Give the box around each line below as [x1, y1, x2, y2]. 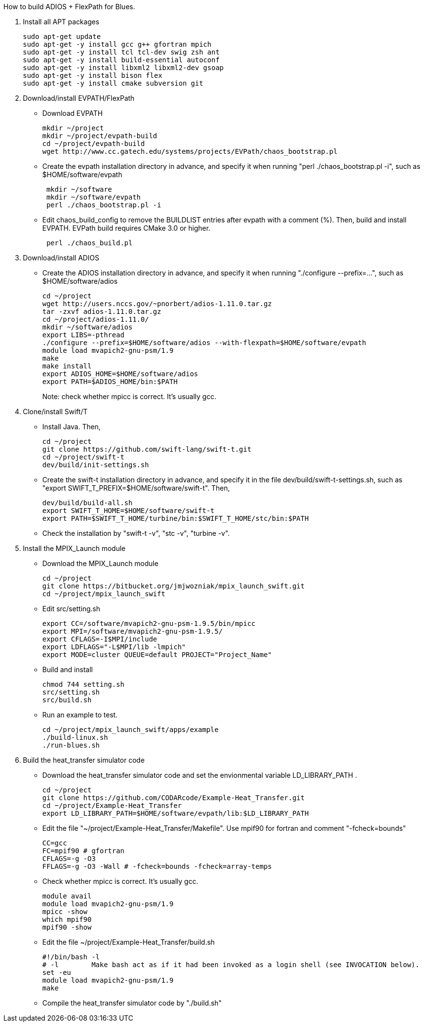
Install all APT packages [23, 18, 100, 26]
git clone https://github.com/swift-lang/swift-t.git [42, 445, 251, 453]
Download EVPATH [42, 109, 103, 117]
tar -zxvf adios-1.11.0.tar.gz [42, 308, 161, 315]
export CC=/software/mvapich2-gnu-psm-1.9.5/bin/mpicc [42, 620, 256, 627]
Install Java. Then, [42, 422, 101, 431]
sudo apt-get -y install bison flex [23, 72, 162, 79]
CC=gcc [42, 839, 67, 847]
